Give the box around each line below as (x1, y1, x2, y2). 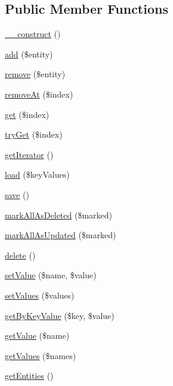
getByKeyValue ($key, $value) (5, 309, 115, 321)
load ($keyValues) (5, 168, 70, 181)
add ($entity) (5, 47, 53, 60)
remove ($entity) (5, 68, 66, 80)
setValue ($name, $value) (5, 269, 97, 281)
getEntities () (5, 369, 54, 382)
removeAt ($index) (5, 87, 73, 100)
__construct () (5, 28, 61, 40)
